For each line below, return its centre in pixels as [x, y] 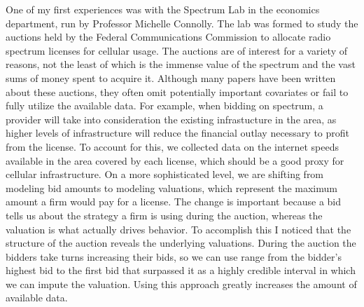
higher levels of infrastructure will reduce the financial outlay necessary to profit [177, 133]
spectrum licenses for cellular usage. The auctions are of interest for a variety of [176, 50]
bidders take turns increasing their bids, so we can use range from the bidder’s [174, 256]
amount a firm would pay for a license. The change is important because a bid [174, 202]
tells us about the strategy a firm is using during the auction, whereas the [164, 215]
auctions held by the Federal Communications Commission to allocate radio [168, 37]
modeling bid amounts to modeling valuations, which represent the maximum [171, 187]
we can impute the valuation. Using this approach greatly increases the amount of [181, 284]
